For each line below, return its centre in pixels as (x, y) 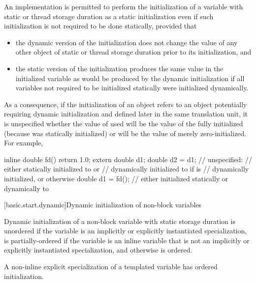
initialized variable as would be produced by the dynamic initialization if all (130, 78)
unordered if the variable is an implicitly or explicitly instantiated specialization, (126, 231)
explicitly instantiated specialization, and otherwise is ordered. (98, 250)
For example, (24, 143)
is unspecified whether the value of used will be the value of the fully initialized (124, 123)
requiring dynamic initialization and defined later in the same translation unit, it (126, 114)
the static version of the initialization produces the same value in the (119, 68)
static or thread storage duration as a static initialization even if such (109, 16)
